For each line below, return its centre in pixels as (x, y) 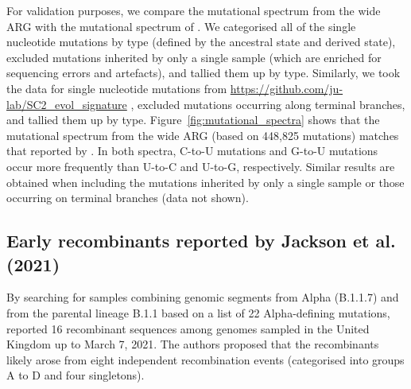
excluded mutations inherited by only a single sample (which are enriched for (194, 57)
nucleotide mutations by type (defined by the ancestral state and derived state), (201, 42)
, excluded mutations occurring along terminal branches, (268, 104)
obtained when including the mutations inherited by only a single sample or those (205, 182)
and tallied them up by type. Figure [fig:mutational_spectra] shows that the (193, 120)
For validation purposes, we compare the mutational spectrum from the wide (194, 10)
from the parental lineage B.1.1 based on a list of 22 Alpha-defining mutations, (198, 312)
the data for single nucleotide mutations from (117, 88)
